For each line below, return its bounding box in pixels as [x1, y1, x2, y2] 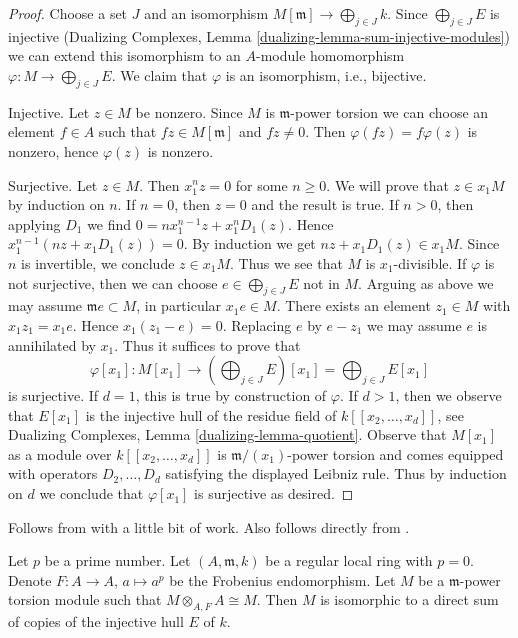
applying [8, 213, 61, 234]
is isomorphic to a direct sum [320, 589, 499, 610]
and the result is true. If [251, 194, 399, 215]
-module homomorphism [255, 45, 405, 66]
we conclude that [39, 483, 144, 504]
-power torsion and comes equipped [287, 443, 504, 464]
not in [303, 272, 340, 293]
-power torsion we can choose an [290, 101, 489, 122]
